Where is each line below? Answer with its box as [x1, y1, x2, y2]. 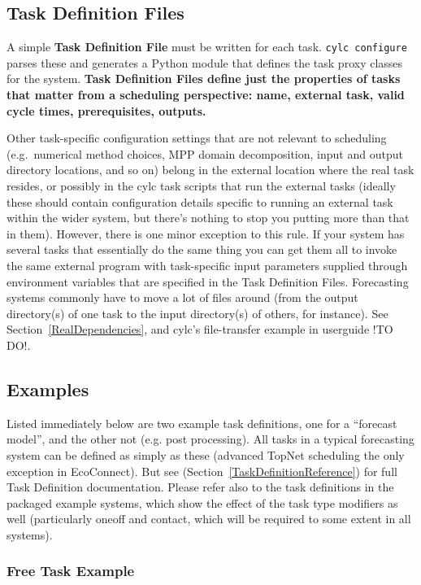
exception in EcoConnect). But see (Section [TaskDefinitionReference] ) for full [7, 462, 397, 479]
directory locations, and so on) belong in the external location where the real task [7, 161, 414, 178]
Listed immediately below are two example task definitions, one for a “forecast [7, 414, 397, 431]
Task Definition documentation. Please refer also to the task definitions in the [7, 478, 394, 496]
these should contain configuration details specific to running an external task [7, 193, 393, 210]
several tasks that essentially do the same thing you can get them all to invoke [7, 241, 397, 258]
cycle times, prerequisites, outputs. [7, 102, 206, 119]
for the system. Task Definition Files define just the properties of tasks [7, 70, 401, 87]
